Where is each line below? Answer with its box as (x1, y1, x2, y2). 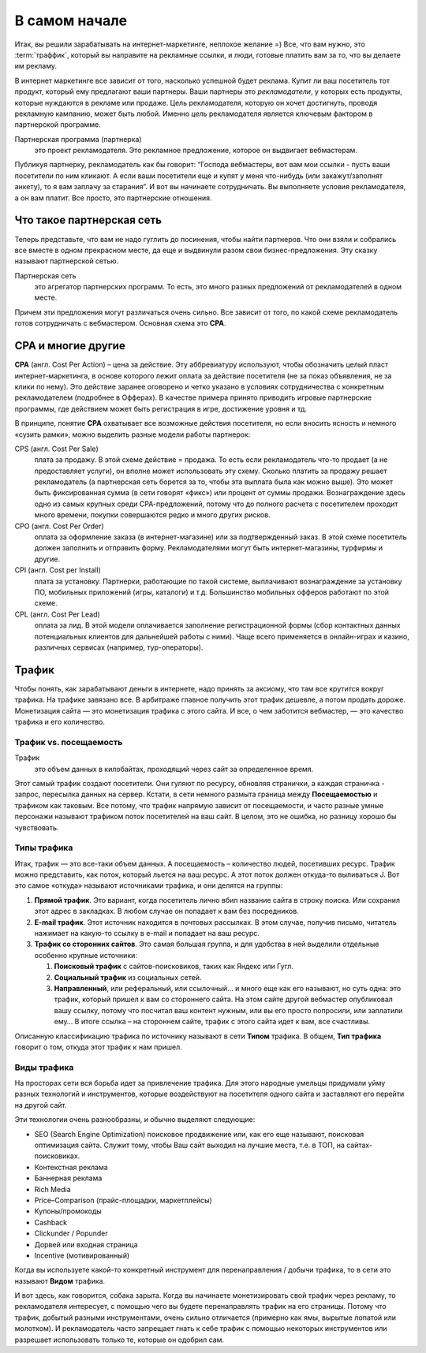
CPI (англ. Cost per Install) (14, 565, 102, 575)
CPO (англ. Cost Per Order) (14, 521, 104, 531)
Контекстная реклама (34, 1162, 108, 1172)
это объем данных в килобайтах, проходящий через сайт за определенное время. (34, 764, 314, 773)
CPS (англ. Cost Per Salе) (14, 444, 99, 453)
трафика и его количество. (14, 717, 106, 727)
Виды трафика (14, 1061, 74, 1072)
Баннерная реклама (34, 1173, 103, 1183)
